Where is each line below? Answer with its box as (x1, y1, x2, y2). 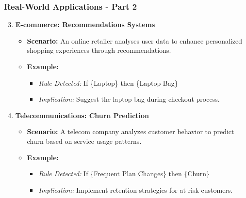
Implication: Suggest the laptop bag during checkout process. (38, 94, 220, 104)
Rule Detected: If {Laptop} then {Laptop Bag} (38, 77, 178, 88)
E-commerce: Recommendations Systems (15, 19, 155, 30)
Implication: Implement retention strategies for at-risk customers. (38, 184, 233, 195)
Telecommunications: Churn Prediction (15, 110, 149, 120)
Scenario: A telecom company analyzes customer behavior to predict (27, 126, 234, 137)
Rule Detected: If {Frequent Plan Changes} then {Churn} (38, 168, 210, 179)
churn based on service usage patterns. (27, 136, 142, 146)
